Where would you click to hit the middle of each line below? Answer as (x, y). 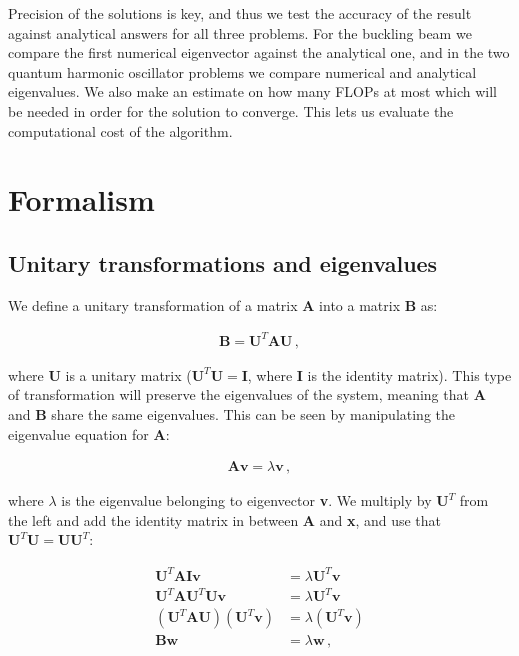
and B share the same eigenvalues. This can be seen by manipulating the (232, 414)
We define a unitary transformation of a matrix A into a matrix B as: (223, 304)
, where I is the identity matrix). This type (379, 374)
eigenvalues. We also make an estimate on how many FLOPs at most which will (252, 91)
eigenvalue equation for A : (89, 433)
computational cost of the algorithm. (120, 130)
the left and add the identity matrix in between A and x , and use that (225, 519)
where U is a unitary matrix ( (100, 374)
